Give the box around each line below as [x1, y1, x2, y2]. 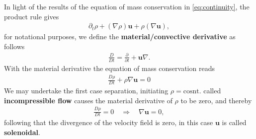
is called [222, 117, 247, 128]
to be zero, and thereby [180, 95, 252, 105]
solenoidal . [4, 127, 40, 137]
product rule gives [4, 11, 59, 21]
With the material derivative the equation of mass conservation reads [4, 63, 215, 73]
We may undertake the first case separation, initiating [4, 85, 169, 96]
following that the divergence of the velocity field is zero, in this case [4, 117, 213, 128]
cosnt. [183, 88, 201, 95]
